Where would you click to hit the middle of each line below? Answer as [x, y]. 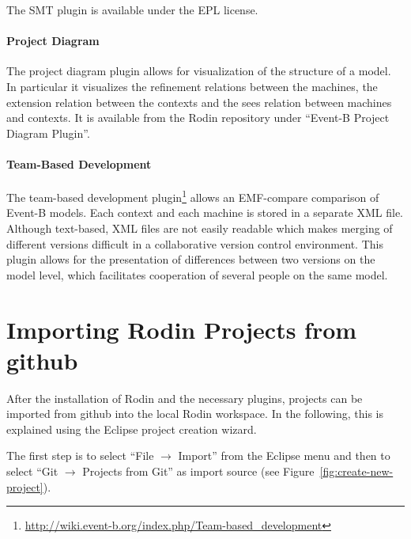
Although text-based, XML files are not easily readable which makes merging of [200, 228]
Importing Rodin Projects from [182, 329]
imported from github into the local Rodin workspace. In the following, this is [195, 414]
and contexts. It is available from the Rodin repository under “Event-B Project [198, 118]
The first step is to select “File [80, 455]
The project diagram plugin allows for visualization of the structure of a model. [199, 71]
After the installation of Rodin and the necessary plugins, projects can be [185, 398]
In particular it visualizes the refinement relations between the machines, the [192, 86]
